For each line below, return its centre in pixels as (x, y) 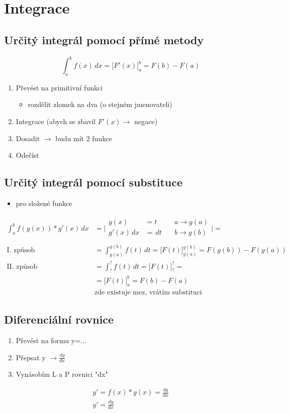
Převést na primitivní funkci (59, 87)
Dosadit (28, 138)
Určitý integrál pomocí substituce (93, 182)
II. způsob (22, 267)
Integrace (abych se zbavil (56, 121)
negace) (146, 121)
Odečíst (27, 155)
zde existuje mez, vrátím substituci (148, 292)
